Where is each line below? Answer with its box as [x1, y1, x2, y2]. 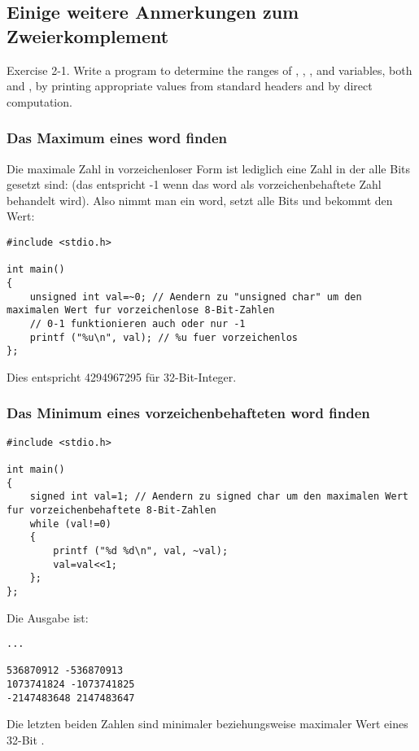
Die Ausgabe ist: [7, 609, 89, 626]
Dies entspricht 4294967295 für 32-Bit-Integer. [7, 368, 237, 385]
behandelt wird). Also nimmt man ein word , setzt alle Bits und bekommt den [7, 191, 393, 208]
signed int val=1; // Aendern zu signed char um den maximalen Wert [29, 491, 408, 503]
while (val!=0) [29, 517, 111, 530]
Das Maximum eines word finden [7, 128, 227, 148]
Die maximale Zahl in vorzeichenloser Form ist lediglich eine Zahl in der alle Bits [7, 159, 410, 177]
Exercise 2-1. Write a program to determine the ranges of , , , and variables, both [7, 61, 412, 78]
